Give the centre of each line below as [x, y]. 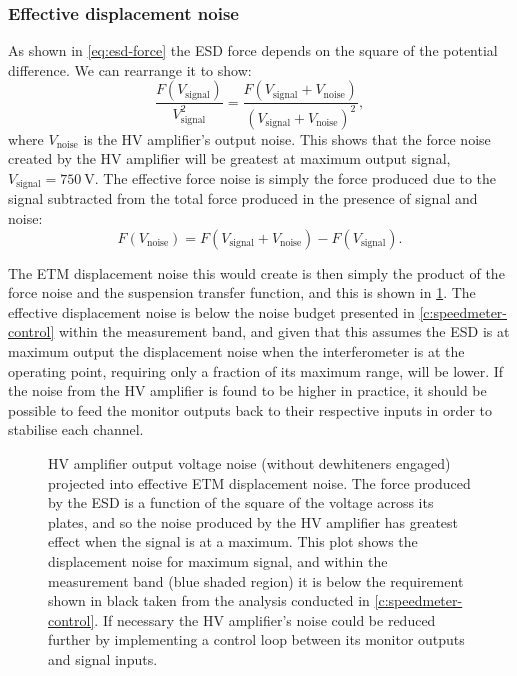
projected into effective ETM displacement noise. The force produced [259, 482]
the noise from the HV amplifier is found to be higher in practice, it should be [247, 390]
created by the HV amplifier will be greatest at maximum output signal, [229, 158]
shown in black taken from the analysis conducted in [209, 600]
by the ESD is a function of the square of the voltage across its [241, 502]
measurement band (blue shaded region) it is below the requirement [256, 580]
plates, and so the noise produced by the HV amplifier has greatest [253, 521]
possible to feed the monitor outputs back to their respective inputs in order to [250, 409]
